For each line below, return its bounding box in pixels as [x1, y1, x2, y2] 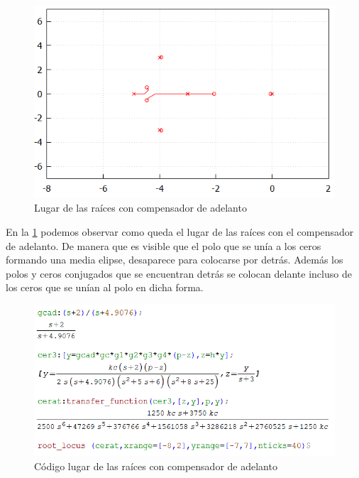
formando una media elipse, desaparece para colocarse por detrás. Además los [6, 252, 343, 267]
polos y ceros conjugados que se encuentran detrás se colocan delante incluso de [6, 266, 352, 281]
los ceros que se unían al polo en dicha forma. [6, 280, 204, 295]
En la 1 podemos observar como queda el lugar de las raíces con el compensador [6, 224, 354, 239]
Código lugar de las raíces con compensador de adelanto [34, 458, 277, 473]
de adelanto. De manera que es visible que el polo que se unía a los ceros [6, 238, 321, 253]
